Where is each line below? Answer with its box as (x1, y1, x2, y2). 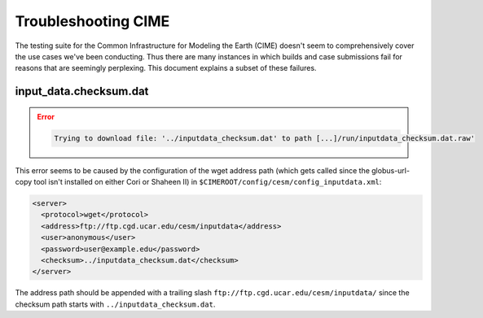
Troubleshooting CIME (15, 12, 170, 30)
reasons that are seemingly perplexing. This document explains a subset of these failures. (15, 63, 317, 73)
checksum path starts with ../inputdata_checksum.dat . (15, 299, 216, 309)
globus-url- (371, 165, 411, 175)
